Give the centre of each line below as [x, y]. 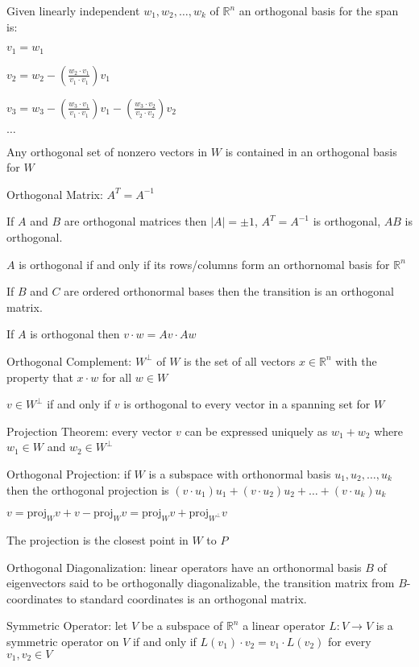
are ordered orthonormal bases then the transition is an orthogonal [229, 291]
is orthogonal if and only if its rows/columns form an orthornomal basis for [204, 264]
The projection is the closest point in [97, 539]
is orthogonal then [75, 334]
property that [40, 377]
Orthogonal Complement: [69, 360]
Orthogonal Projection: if [68, 473]
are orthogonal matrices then [135, 221]
